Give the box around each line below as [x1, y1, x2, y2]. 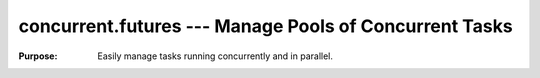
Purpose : [18, 50, 58, 62]
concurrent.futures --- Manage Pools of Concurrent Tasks [18, 15, 514, 37]
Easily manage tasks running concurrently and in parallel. [97, 50, 334, 62]
